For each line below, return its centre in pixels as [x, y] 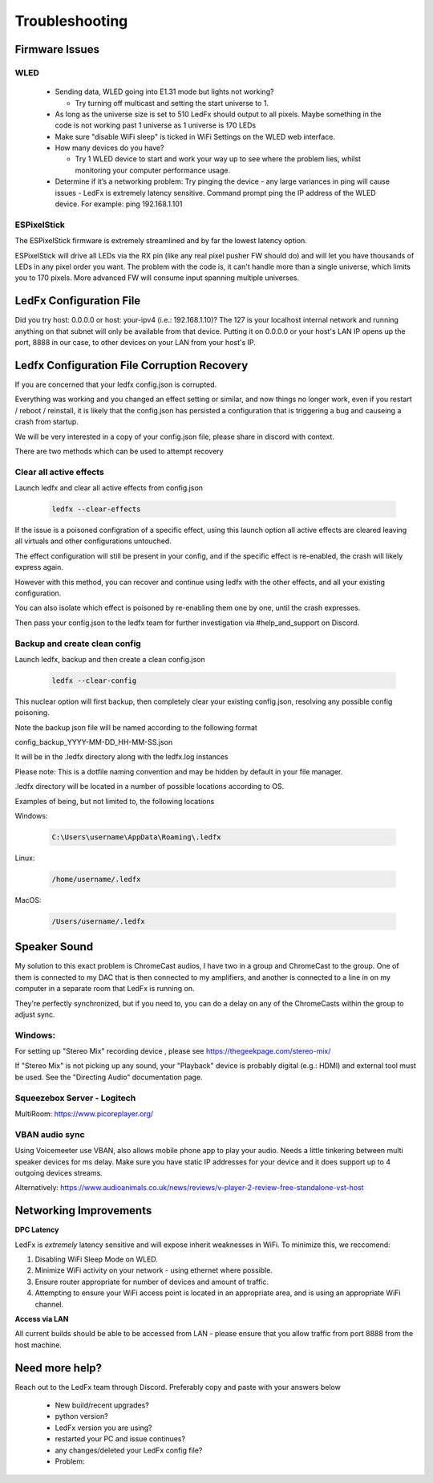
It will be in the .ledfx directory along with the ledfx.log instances [121, 757]
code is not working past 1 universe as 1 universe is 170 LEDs [156, 125]
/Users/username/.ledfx [99, 921]
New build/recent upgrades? [102, 1405]
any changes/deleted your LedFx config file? [129, 1450]
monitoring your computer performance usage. [153, 170]
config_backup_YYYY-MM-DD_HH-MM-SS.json [94, 742]
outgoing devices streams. [59, 1172]
